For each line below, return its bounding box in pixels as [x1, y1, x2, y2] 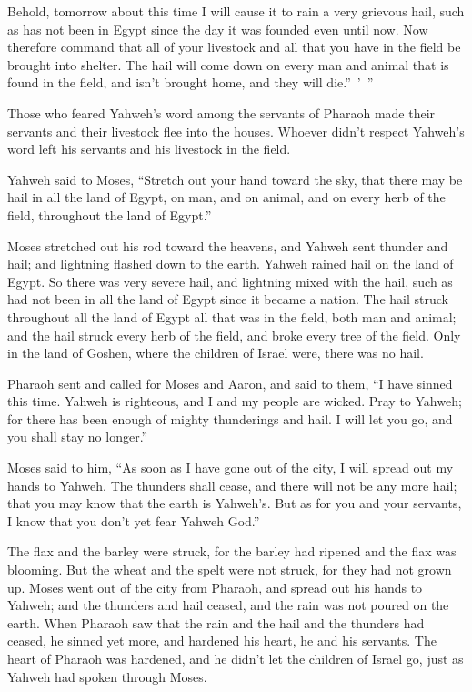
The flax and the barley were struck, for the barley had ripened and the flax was [7, 542, 457, 561]
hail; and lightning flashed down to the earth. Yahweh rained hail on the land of [7, 254, 454, 273]
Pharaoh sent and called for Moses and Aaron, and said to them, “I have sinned [7, 373, 453, 392]
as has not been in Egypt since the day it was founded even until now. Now [7, 19, 428, 38]
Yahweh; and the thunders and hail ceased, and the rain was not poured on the [7, 595, 449, 615]
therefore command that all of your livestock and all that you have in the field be [7, 37, 461, 56]
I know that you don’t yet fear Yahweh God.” [7, 511, 260, 530]
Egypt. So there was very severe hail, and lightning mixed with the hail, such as [7, 271, 453, 290]
